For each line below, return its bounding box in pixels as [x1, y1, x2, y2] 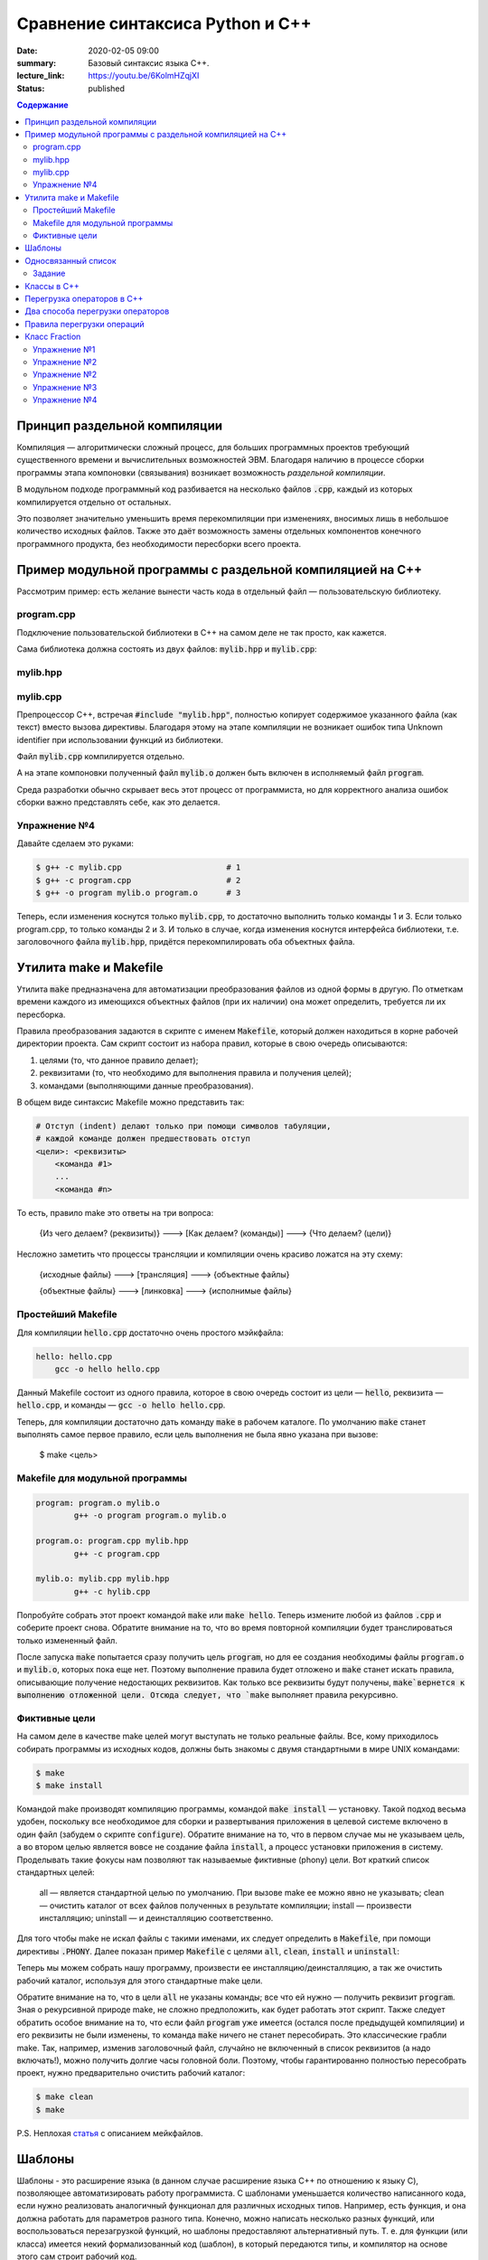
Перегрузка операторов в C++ [24, 293, 144, 304]
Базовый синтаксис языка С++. [88, 57, 210, 68]
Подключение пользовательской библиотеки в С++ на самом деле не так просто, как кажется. [16, 626, 388, 637]
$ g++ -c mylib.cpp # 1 [35, 862, 241, 872]
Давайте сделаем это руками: [16, 838, 135, 849]
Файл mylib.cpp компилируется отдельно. [16, 751, 185, 762]
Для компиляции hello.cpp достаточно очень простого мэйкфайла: [16, 1327, 284, 1338]
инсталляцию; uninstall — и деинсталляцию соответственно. [39, 1913, 274, 1924]
